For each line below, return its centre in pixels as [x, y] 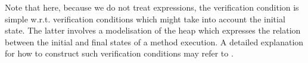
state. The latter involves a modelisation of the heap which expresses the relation [153, 30]
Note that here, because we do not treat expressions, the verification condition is [152, 7]
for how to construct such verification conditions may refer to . [119, 53]
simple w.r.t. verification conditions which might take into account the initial [145, 19]
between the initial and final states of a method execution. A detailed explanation [154, 42]
